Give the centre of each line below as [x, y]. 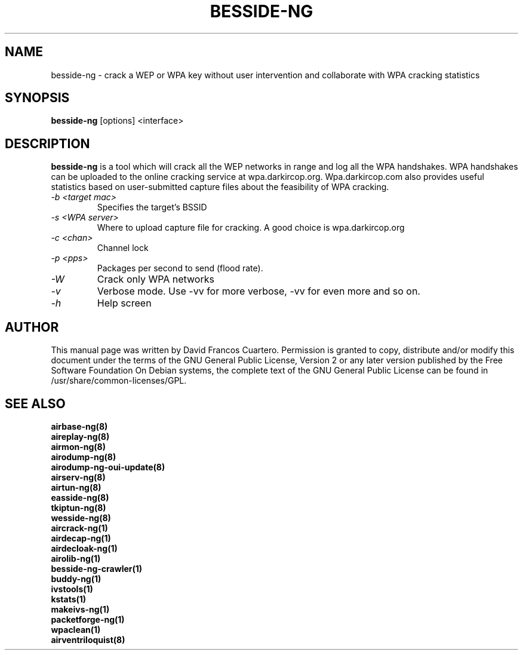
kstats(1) [69, 599]
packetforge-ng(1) [88, 619]
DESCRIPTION [47, 143]
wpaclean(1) [76, 629]
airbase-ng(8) [79, 426]
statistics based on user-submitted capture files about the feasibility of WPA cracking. [220, 187]
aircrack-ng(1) [79, 528]
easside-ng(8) [80, 497]
